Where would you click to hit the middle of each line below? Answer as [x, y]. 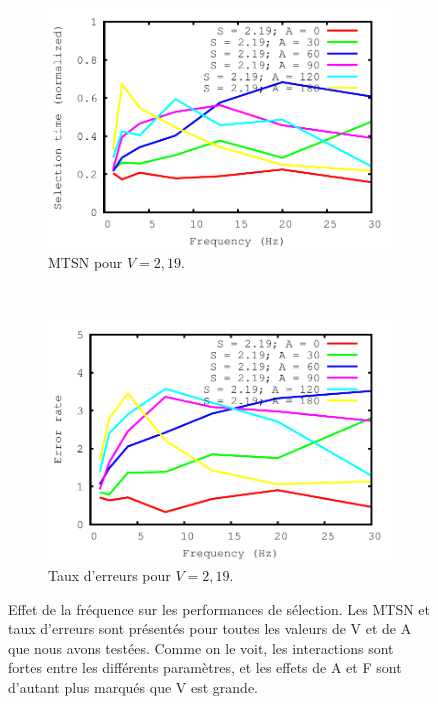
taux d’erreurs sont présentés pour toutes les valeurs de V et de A [210, 628]
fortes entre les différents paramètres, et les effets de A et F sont [205, 667]
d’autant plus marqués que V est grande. [133, 686]
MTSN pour [85, 262]
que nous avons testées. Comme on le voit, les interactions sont [201, 647]
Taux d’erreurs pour [109, 574]
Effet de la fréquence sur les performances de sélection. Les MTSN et [219, 608]
